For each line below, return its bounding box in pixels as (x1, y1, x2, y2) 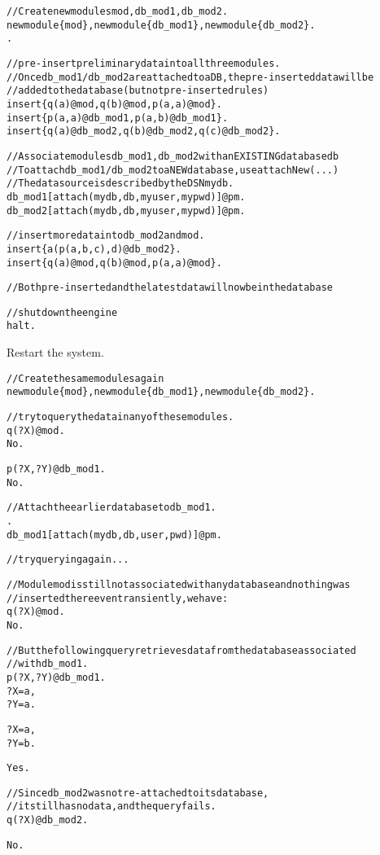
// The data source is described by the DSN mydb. (7, 178, 234, 190)
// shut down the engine (7, 306, 118, 318)
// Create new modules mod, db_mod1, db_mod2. (7, 6, 229, 17)
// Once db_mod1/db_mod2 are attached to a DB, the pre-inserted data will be (7, 71, 374, 83)
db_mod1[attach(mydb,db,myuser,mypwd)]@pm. (7, 191, 246, 203)
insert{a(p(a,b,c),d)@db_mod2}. (7, 243, 181, 255)
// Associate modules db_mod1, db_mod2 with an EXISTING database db (7, 150, 339, 162)
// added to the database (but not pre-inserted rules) (7, 85, 269, 97)
